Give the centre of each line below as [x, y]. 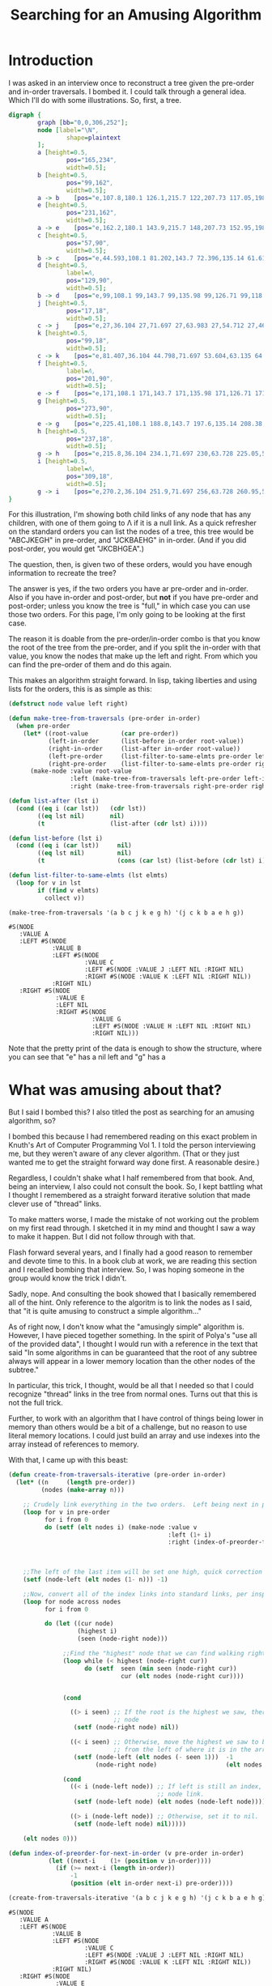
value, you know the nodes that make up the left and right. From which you [133, 656]
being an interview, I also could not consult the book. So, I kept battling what [136, 1187]
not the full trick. [36, 1403]
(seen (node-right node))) [123, 1639]
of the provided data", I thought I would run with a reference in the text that [133, 1344]
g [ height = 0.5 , [63, 401]
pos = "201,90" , [90, 378]
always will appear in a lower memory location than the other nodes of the [132, 1362]
